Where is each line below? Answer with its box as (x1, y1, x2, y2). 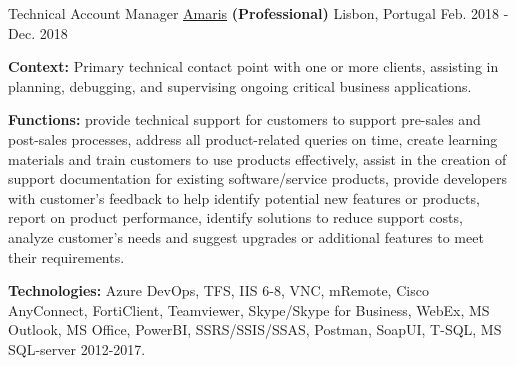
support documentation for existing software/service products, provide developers (8, 168, 507, 189)
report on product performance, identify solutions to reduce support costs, (8, 207, 463, 228)
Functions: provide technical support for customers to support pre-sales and (8, 109, 481, 130)
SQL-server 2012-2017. (8, 338, 146, 359)
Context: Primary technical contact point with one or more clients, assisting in (8, 56, 499, 77)
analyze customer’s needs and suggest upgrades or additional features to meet (8, 226, 484, 247)
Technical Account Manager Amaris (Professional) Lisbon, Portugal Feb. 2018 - (8, 3, 509, 23)
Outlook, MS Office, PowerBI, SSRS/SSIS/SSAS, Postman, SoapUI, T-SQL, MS (8, 319, 502, 340)
